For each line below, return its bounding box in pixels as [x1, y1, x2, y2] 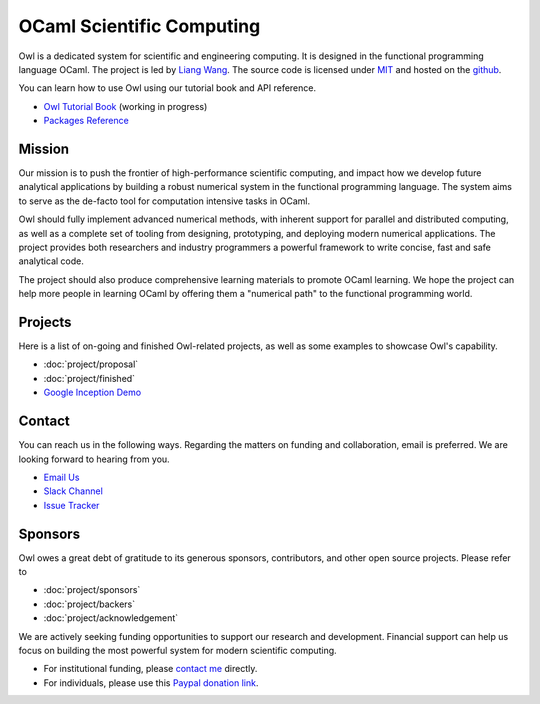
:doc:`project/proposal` [43, 358, 139, 370]
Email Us [43, 471, 80, 483]
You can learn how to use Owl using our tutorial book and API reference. [18, 82, 317, 94]
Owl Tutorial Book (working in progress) [43, 100, 208, 112]
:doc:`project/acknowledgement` [43, 612, 179, 624]
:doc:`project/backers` [43, 598, 136, 610]
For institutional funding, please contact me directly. [43, 663, 258, 675]
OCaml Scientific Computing [18, 15, 261, 37]
